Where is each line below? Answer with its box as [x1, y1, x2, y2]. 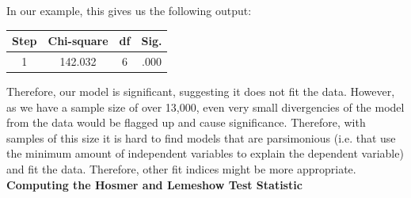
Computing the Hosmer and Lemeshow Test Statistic [6, 176, 303, 192]
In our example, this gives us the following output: [6, 2, 252, 18]
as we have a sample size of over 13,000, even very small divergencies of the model [6, 98, 405, 115]
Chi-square [48, 32, 108, 49]
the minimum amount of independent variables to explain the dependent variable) [6, 145, 404, 162]
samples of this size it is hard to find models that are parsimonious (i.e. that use [6, 129, 396, 146]
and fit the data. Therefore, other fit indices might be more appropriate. [6, 161, 356, 177]
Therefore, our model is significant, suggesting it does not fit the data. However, [6, 83, 395, 100]
